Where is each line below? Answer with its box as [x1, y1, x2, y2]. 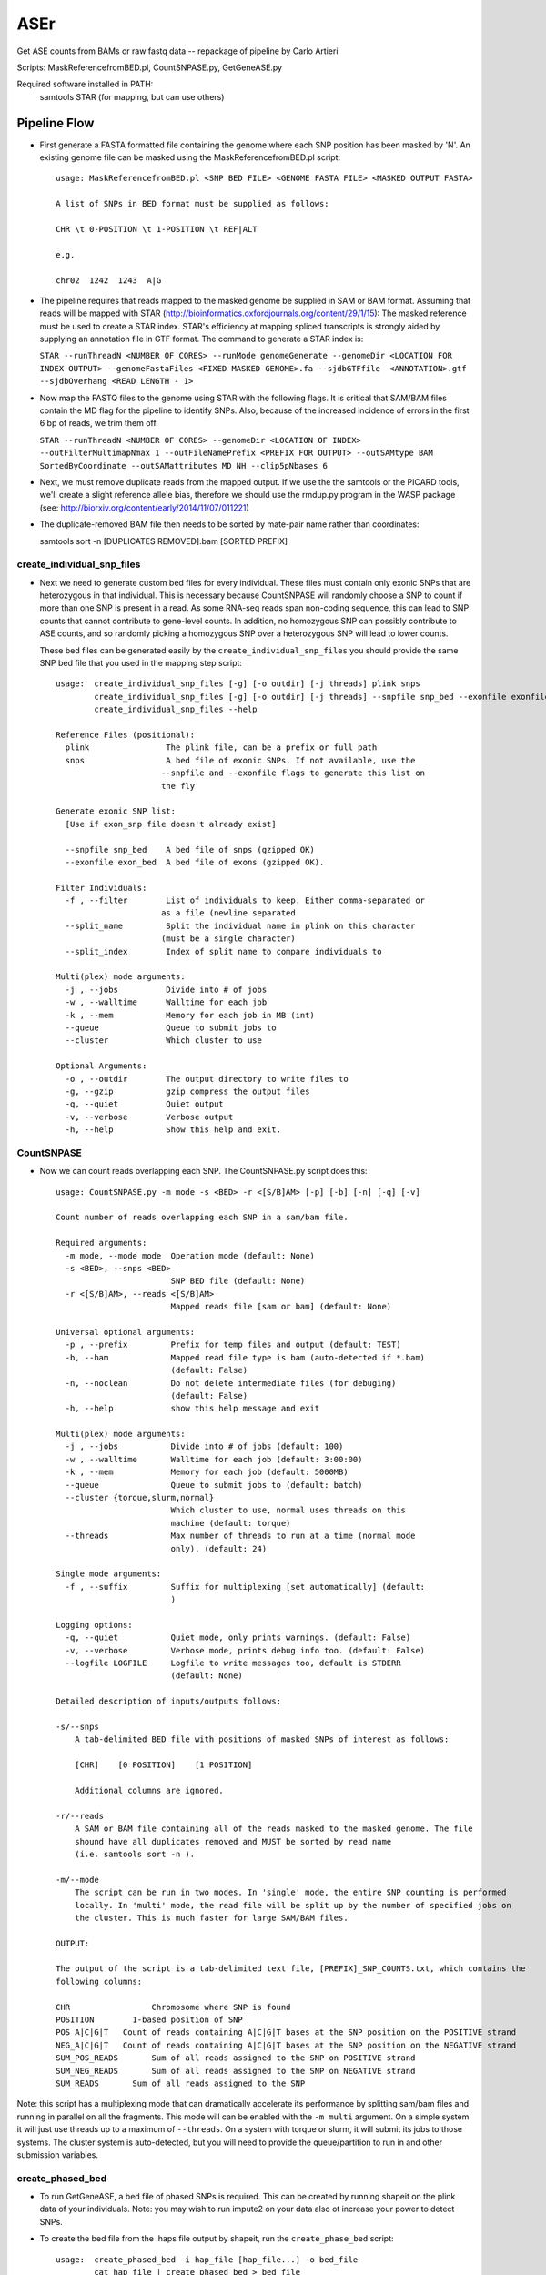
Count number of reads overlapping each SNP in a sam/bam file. [56, 1212, 349, 1223]
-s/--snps [56, 1722, 99, 1733]
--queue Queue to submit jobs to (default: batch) [65, 1480, 363, 1490]
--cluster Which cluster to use [65, 1036, 263, 1046]
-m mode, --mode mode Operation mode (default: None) [65, 1250, 316, 1260]
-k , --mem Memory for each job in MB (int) [65, 1010, 316, 1020]
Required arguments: [56, 1238, 147, 1249]
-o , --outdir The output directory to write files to [65, 1074, 349, 1084]
